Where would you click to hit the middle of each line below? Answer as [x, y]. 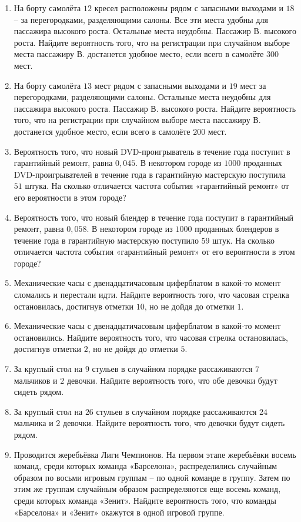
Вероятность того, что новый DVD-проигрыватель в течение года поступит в [152, 151]
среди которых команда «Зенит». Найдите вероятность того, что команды [145, 500]
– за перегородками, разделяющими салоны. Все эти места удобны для [141, 19]
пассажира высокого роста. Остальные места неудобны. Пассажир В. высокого [155, 31]
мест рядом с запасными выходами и [160, 85]
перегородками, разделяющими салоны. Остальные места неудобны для [142, 97]
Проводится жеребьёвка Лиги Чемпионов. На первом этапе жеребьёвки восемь [155, 454]
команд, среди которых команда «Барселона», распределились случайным [146, 466]
